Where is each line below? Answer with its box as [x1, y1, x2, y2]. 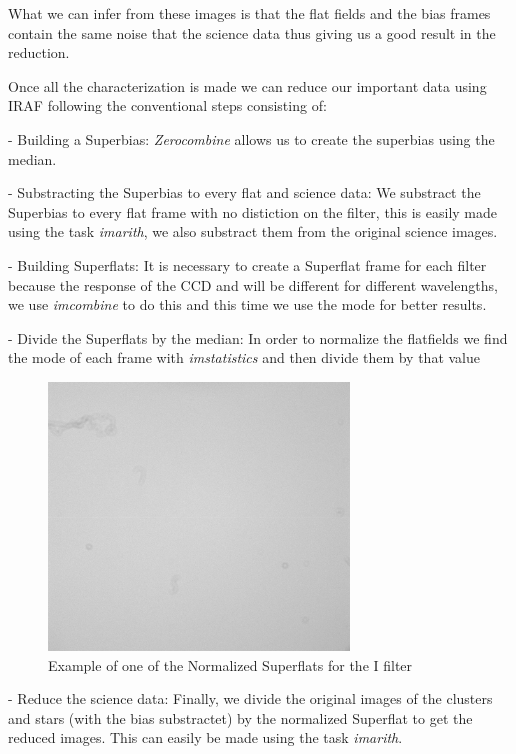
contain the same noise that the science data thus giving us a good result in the [8, 22, 496, 43]
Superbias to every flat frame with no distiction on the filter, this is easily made [8, 201, 497, 222]
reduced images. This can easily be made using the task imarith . [8, 727, 403, 748]
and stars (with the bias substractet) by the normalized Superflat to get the [8, 707, 473, 728]
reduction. [8, 42, 70, 63]
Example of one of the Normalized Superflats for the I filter [48, 654, 413, 675]
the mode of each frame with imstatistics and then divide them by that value [8, 347, 480, 368]
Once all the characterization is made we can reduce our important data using [8, 75, 487, 96]
